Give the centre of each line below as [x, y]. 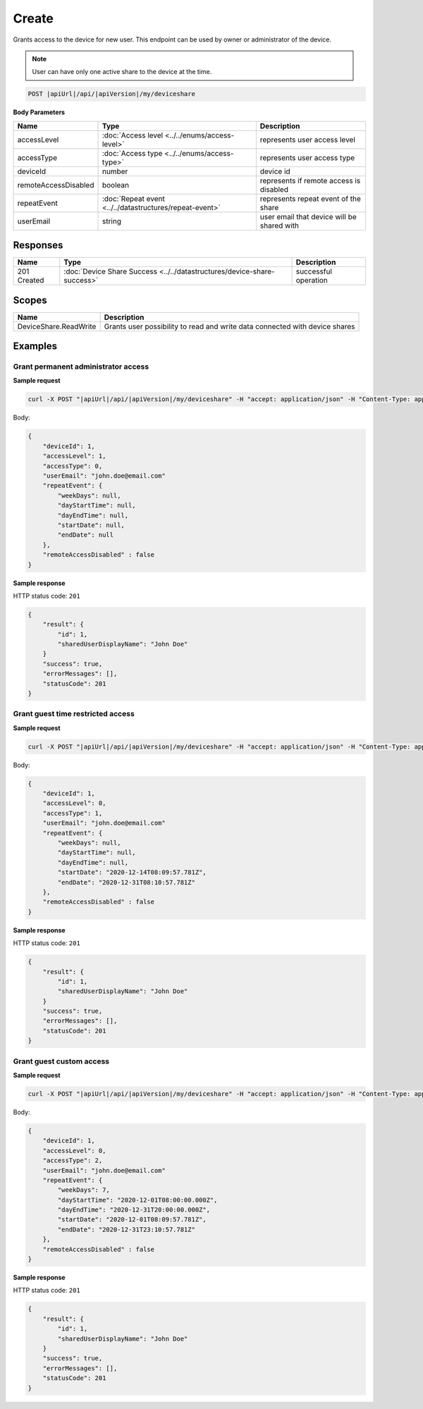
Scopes [30, 300]
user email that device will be [308, 216]
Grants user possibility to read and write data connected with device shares [229, 326]
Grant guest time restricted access [74, 714]
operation [312, 281]
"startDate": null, [91, 525]
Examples [35, 346]
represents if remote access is [310, 180]
